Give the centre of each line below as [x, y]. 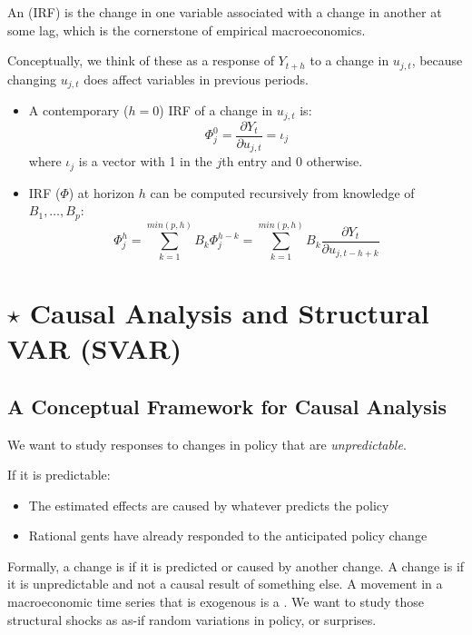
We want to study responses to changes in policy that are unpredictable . [207, 444]
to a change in [349, 60]
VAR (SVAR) [95, 348]
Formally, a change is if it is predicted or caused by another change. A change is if [236, 566]
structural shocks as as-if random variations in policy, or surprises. [192, 619]
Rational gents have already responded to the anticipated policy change [228, 536]
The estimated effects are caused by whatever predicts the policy [209, 505]
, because [437, 60]
